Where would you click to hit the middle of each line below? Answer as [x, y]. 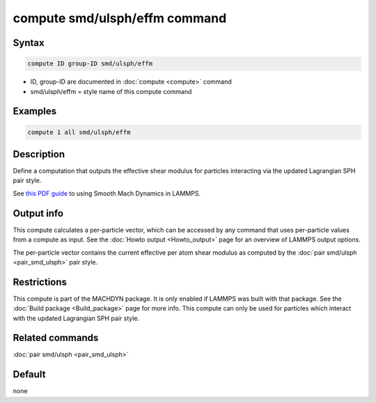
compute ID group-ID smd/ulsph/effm [90, 64]
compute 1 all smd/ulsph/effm [79, 132]
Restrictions [40, 282]
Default [29, 375]
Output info [38, 213]
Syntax [29, 43]
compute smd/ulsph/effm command [120, 18]
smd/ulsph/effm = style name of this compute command [111, 91]
